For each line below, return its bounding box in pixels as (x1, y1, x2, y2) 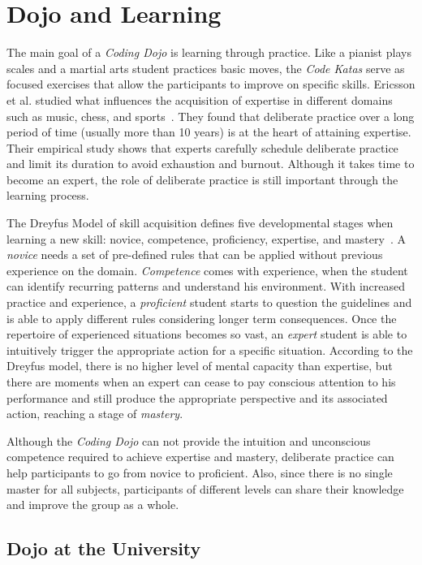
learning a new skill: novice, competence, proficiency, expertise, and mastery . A (6, 230, 406, 247)
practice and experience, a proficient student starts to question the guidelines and (6, 294, 412, 311)
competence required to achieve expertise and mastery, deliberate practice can (6, 448, 394, 465)
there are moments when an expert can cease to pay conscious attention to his (6, 373, 396, 390)
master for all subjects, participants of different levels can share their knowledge (6, 480, 404, 497)
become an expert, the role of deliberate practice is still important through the (6, 170, 398, 188)
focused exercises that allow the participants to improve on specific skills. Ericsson (6, 75, 416, 93)
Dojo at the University (6, 536, 201, 561)
